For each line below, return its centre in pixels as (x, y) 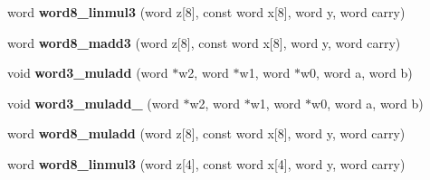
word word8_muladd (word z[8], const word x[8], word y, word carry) (206, 133)
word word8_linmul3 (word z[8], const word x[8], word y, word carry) (206, 12)
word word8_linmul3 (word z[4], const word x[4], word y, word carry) (206, 163)
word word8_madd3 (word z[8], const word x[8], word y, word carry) (204, 42)
